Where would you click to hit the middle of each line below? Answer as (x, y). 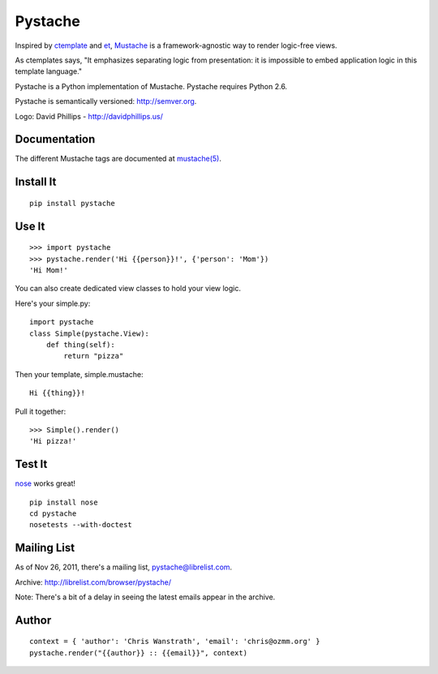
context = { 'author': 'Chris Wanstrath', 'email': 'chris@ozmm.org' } (175, 642)
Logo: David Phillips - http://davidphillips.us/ (89, 116)
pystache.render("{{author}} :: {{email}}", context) (138, 653)
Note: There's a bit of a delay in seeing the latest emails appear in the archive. (145, 597)
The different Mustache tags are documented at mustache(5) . (118, 159)
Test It (31, 464)
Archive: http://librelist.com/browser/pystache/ (93, 582)
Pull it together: (41, 411)
